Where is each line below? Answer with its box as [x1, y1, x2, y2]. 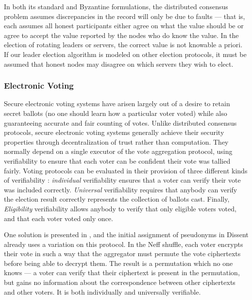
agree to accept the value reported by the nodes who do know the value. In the [4, 30, 239, 40]
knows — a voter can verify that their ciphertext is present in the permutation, [4, 267, 240, 278]
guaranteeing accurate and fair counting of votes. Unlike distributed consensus [4, 117, 237, 128]
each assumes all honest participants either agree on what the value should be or [4, 20, 244, 31]
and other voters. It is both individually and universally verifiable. [4, 286, 201, 297]
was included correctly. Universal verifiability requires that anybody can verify [4, 184, 237, 194]
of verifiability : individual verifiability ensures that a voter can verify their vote [4, 175, 241, 185]
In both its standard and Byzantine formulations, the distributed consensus [4, 1, 228, 11]
